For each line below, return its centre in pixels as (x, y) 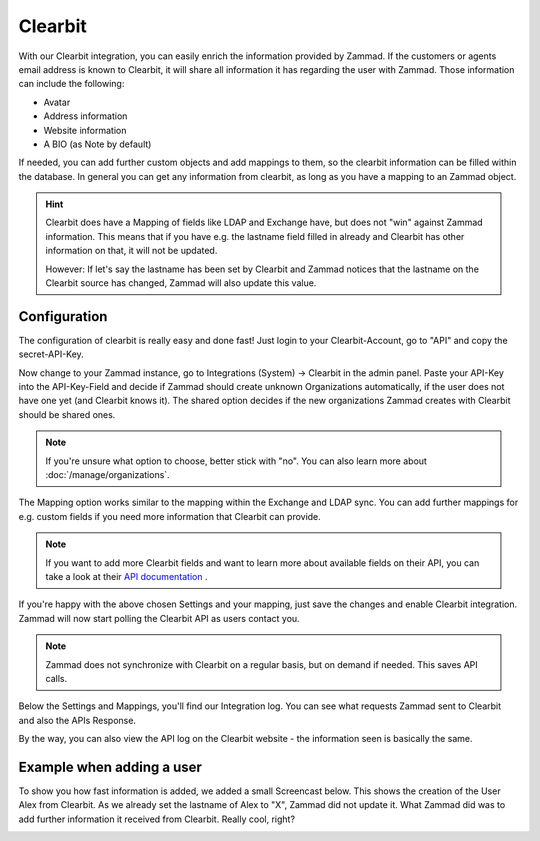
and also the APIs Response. (77, 720)
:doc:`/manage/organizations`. (107, 475)
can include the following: (71, 84)
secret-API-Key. (51, 354)
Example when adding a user (110, 766)
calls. (56, 678)
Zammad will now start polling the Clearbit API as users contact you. (159, 618)
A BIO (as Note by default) (97, 144)
